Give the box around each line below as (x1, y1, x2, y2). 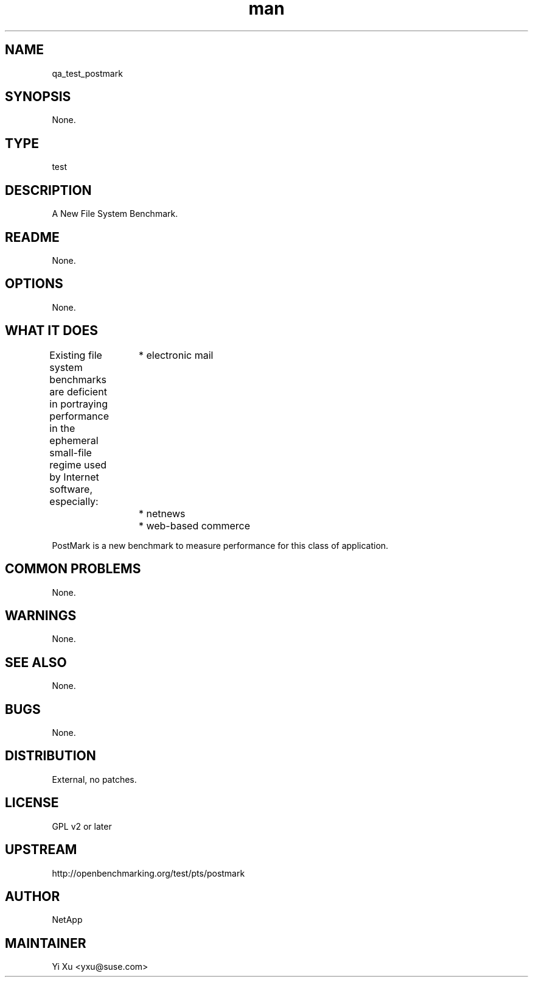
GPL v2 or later (52, 821, 112, 832)
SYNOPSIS (5, 89, 71, 105)
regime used (49, 458, 107, 471)
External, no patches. (52, 774, 137, 785)
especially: (49, 495, 99, 507)
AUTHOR (5, 888, 60, 904)
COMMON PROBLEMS (5, 561, 141, 577)
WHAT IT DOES (5, 323, 99, 339)
